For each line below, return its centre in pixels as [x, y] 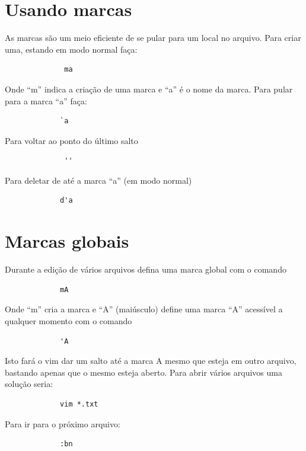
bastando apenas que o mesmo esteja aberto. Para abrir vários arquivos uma [144, 372]
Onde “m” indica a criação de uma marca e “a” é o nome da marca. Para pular [149, 89]
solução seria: [29, 384]
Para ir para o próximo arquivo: [63, 423]
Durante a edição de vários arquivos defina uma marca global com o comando [146, 269]
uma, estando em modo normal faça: [71, 49]
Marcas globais [67, 241]
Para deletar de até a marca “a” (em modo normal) [98, 180]
